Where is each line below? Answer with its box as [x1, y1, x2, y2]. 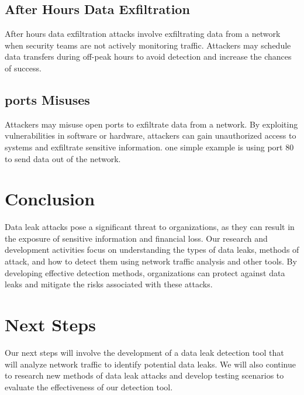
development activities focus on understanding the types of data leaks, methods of [5, 243, 299, 256]
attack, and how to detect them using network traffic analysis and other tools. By [5, 255, 297, 267]
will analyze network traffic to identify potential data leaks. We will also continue [5, 358, 296, 370]
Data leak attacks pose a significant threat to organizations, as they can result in [5, 221, 295, 233]
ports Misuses [5, 90, 90, 108]
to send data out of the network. [5, 152, 121, 164]
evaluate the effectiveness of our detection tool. [5, 380, 173, 393]
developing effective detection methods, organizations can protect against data [5, 266, 285, 279]
